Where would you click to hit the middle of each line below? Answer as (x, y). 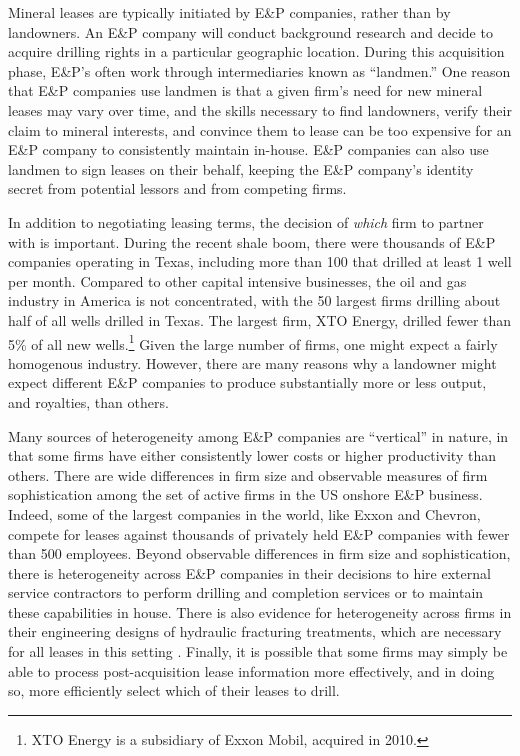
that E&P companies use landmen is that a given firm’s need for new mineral (245, 90)
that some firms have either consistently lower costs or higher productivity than (252, 455)
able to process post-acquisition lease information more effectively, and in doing (251, 670)
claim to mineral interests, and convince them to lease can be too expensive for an (260, 129)
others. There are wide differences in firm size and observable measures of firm (248, 474)
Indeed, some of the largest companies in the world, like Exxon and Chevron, (244, 513)
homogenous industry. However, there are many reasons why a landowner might (252, 362)
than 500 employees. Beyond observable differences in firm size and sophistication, (259, 553)
